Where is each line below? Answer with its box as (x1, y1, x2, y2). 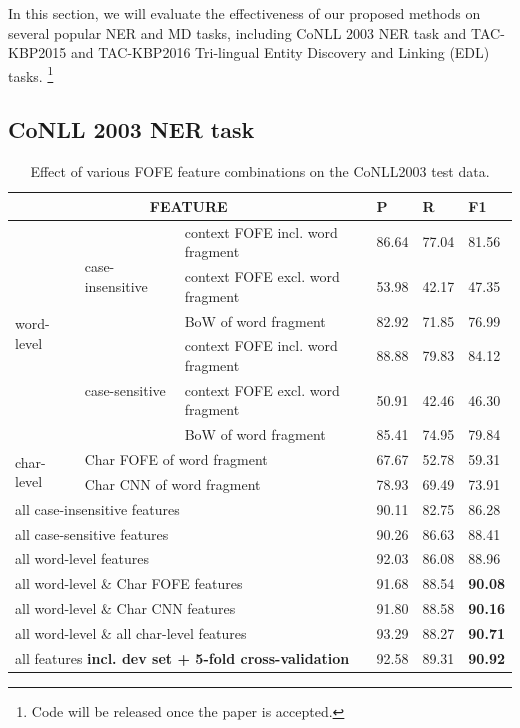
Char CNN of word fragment (84, 473, 261, 494)
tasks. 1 (8, 62, 54, 86)
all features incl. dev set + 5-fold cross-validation (15, 647, 350, 668)
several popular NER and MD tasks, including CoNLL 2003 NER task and (8, 22, 467, 43)
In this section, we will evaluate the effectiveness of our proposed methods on (8, 3, 481, 23)
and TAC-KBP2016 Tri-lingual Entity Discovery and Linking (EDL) (70, 42, 490, 63)
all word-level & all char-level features (15, 623, 247, 644)
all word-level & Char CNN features (15, 598, 236, 619)
